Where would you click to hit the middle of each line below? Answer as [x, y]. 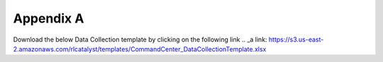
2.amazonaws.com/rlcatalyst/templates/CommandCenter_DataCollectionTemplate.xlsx [140, 49]
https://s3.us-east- [296, 39]
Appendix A [49, 18]
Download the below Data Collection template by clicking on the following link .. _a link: [140, 39]
